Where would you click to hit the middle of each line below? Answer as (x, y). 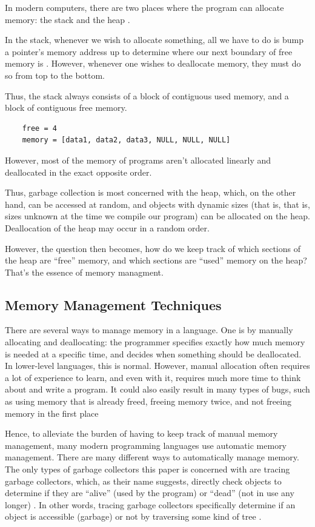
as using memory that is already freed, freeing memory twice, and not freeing (148, 401)
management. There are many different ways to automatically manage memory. (152, 457)
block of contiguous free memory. (66, 108)
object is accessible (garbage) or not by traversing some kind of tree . (133, 516)
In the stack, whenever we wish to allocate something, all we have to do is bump (154, 40)
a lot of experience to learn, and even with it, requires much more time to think (153, 377)
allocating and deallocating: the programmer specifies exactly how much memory (155, 342)
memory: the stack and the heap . (68, 19)
